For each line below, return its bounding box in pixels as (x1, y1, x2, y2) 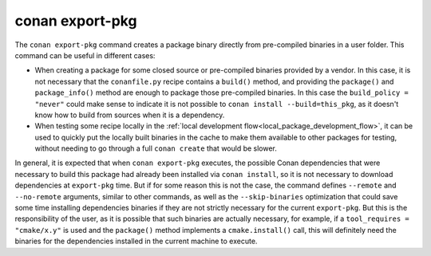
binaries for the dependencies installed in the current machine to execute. (14, 236, 258, 246)
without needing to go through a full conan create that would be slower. (34, 144, 277, 153)
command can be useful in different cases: (14, 50, 156, 60)
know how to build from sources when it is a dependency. (34, 110, 225, 120)
